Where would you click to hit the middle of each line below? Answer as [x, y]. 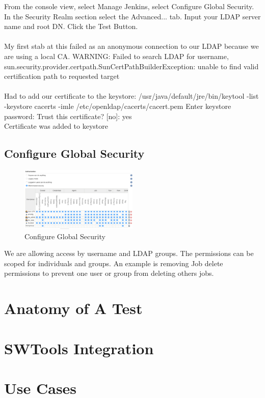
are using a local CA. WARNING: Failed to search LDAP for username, [116, 56]
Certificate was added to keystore [56, 126]
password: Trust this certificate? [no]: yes [68, 116]
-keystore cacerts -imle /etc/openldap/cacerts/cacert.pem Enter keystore [118, 106]
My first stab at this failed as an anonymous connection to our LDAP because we [131, 46]
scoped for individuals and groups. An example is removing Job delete [114, 263]
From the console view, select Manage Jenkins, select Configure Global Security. [129, 6]
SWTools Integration [79, 348]
